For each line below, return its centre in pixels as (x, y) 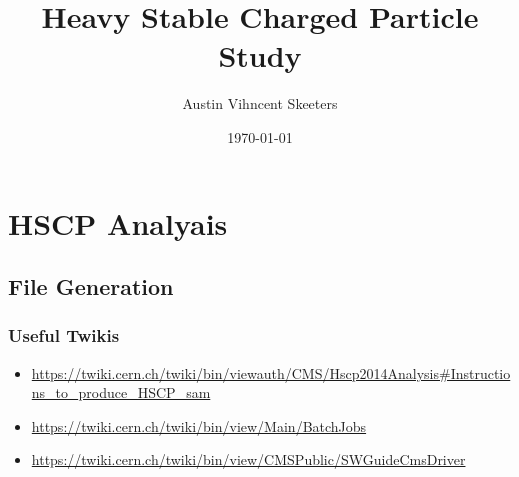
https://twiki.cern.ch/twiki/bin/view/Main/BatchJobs (199, 425)
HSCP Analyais (118, 222)
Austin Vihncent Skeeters (260, 103)
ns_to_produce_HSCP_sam (121, 392)
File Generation (91, 286)
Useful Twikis (64, 335)
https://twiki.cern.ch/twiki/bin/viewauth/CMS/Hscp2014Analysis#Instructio (271, 372)
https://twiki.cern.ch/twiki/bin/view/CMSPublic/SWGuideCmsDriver (248, 459)
